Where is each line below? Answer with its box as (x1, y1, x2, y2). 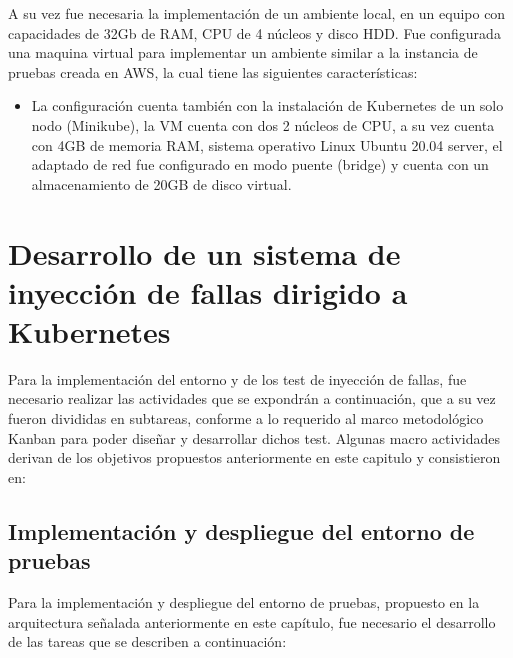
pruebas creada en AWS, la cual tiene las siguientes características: (8, 61, 418, 82)
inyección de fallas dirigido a (8, 271, 408, 312)
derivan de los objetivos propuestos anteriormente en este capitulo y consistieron (8, 447, 501, 468)
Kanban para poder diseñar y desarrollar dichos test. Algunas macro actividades (8, 427, 500, 448)
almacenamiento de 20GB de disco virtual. (31, 173, 292, 194)
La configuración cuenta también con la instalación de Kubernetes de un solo (31, 95, 504, 116)
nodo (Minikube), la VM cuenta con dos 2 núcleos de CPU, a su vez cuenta (31, 114, 495, 135)
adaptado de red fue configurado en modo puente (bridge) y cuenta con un (31, 154, 489, 175)
